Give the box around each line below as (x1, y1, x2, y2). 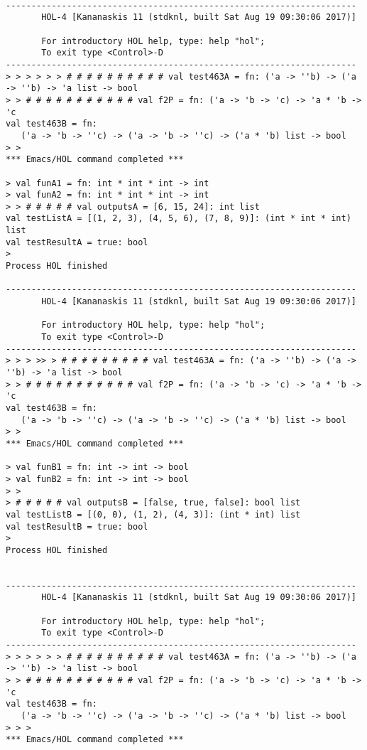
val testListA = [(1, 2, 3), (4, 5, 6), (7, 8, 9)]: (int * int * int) (6, 213, 351, 224)
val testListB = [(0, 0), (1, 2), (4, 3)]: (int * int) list (6, 509, 301, 520)
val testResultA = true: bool (6, 237, 148, 247)
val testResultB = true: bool (6, 521, 148, 532)
